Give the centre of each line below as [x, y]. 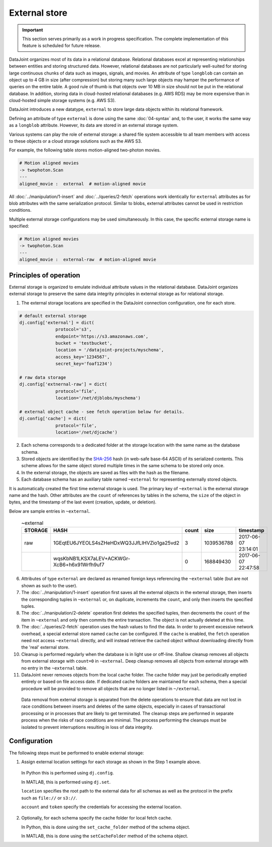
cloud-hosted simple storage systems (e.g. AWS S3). [62, 100]
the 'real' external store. [45, 648]
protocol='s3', [74, 329]
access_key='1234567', [83, 357]
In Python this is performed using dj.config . [68, 773]
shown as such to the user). [49, 585]
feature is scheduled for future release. [62, 46]
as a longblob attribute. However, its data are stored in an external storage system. [94, 125]
